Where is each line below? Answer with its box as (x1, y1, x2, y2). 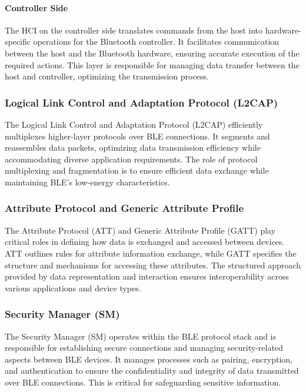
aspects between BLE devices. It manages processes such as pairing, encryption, (5, 353, 292, 365)
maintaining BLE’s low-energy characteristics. (5, 175, 170, 188)
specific (5, 35, 31, 48)
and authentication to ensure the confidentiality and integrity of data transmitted (5, 364, 299, 377)
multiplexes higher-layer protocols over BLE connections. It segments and (5, 129, 270, 142)
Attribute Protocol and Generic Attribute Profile (5, 201, 244, 215)
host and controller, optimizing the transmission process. (5, 70, 209, 82)
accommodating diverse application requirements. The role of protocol (5, 152, 258, 165)
